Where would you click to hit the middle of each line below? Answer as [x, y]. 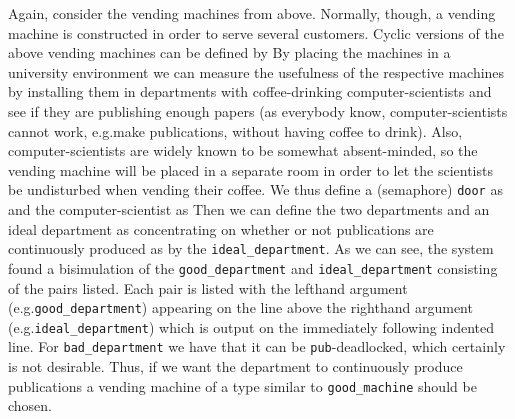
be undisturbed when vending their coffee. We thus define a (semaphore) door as [255, 189]
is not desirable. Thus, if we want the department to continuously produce [235, 366]
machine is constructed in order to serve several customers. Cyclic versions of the [256, 32]
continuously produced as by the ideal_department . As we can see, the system [251, 248]
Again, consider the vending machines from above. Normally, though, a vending [252, 13]
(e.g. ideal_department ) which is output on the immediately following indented [251, 326]
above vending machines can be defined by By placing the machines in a [229, 52]
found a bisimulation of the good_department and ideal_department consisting [253, 267]
